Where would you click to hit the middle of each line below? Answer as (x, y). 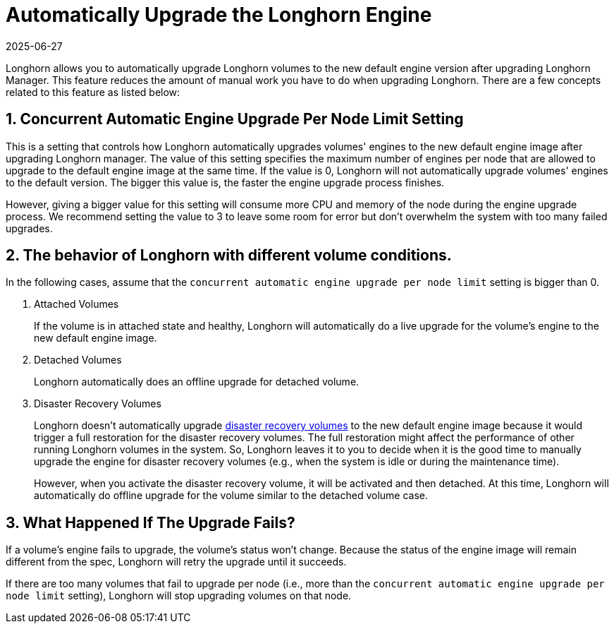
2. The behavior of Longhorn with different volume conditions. (229, 256)
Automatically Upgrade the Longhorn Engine (219, 15)
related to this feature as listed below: (93, 92)
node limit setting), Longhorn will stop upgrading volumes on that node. (179, 596)
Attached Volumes (76, 304)
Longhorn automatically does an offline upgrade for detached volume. (197, 382)
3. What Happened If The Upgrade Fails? (151, 522)
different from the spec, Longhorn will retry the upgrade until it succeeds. (176, 562)
